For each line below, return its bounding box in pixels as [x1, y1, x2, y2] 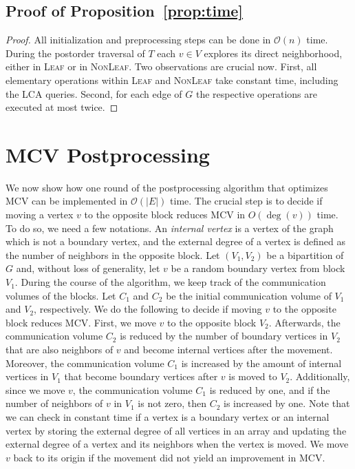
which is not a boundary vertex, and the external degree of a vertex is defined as [6, 234, 345, 249]
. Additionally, [290, 369, 350, 384]
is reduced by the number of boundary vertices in [120, 329, 328, 343]
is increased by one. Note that [224, 396, 350, 410]
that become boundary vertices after [64, 369, 218, 384]
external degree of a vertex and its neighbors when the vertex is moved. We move [6, 437, 349, 451]
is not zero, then [138, 396, 206, 410]
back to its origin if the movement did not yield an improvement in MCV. [13, 450, 325, 464]
